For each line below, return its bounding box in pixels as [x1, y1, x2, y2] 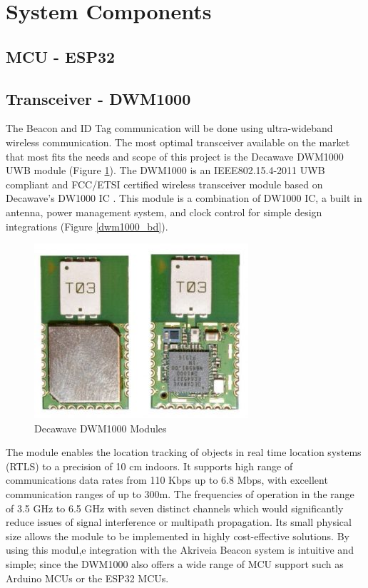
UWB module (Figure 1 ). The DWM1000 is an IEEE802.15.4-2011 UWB [6, 163, 325, 178]
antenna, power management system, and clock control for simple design [6, 204, 322, 219]
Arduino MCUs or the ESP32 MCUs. [6, 570, 169, 585]
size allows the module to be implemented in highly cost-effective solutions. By [6, 528, 349, 543]
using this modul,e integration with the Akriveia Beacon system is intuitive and [6, 542, 354, 557]
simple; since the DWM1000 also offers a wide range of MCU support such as [6, 557, 344, 572]
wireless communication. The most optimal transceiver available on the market [6, 134, 350, 149]
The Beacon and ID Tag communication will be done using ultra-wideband [6, 121, 333, 136]
